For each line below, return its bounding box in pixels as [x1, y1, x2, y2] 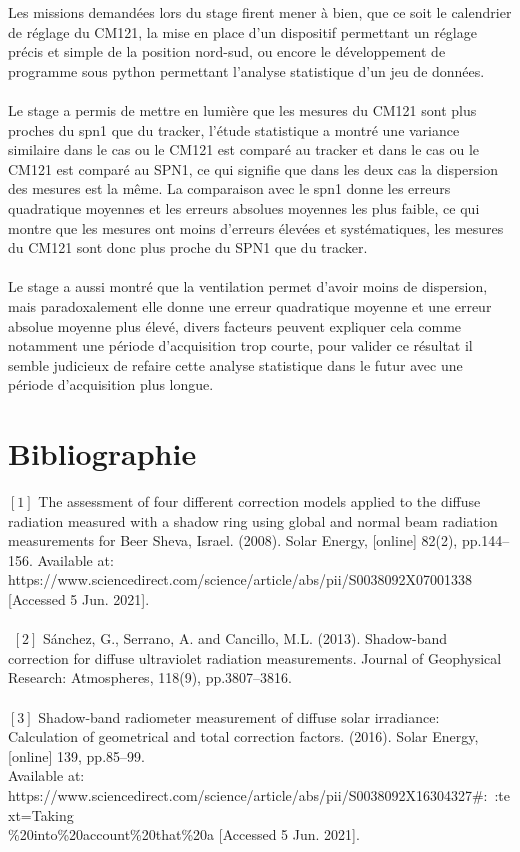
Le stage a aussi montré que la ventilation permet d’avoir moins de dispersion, [8, 276, 488, 297]
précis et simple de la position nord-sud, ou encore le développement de [8, 41, 446, 62]
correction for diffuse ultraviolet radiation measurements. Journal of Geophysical [8, 647, 502, 668]
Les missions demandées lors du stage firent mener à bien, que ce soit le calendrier [8, 2, 512, 22]
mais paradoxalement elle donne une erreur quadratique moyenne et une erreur [8, 295, 492, 316]
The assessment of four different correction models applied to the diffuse [38, 491, 481, 511]
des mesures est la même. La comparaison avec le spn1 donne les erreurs [8, 178, 451, 199]
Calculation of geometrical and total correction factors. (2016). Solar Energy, [8, 726, 479, 747]
